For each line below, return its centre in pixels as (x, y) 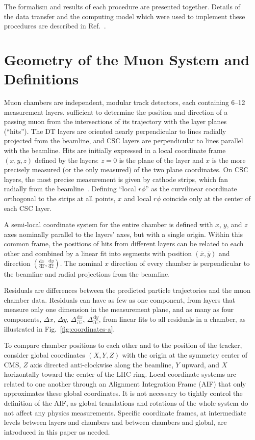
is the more (229, 160)
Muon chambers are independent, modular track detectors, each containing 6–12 (125, 102)
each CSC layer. (28, 208)
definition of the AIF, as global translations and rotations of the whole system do (126, 402)
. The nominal (81, 263)
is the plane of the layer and (161, 160)
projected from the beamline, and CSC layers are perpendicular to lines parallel (124, 141)
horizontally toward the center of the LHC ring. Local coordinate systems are (120, 374)
